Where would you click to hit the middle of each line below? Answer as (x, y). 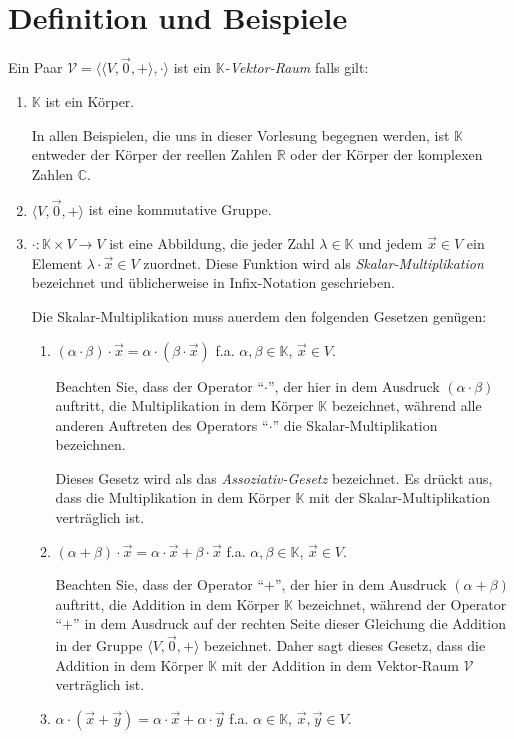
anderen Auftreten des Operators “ (162, 424)
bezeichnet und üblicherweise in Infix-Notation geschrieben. (213, 282)
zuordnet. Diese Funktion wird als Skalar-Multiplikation (313, 262)
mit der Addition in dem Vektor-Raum (340, 664)
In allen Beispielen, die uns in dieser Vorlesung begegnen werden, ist (240, 134)
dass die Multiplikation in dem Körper (173, 497)
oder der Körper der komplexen (386, 154)
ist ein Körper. (90, 100)
